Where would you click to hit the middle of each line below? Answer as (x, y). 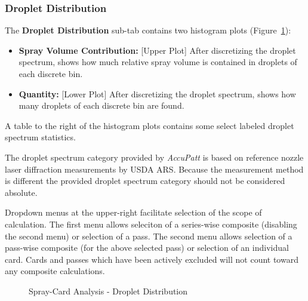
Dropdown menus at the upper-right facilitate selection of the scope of (133, 212)
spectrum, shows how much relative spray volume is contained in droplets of (158, 62)
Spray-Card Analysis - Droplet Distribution (108, 291)
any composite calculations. (55, 271)
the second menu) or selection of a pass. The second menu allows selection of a (149, 236)
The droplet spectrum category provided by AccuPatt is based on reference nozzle (154, 157)
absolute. (21, 192)
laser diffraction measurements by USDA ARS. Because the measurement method (154, 169)
